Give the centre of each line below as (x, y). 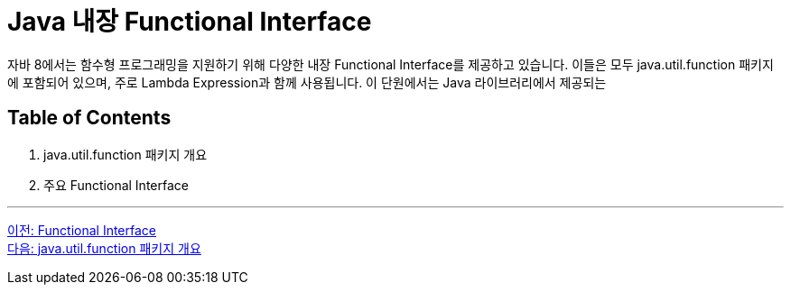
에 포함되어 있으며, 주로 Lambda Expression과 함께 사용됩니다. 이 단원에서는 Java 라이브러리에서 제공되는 (307, 82)
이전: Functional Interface (82, 230)
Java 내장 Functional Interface (190, 22)
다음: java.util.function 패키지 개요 (104, 248)
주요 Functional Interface (116, 185)
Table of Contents (89, 118)
